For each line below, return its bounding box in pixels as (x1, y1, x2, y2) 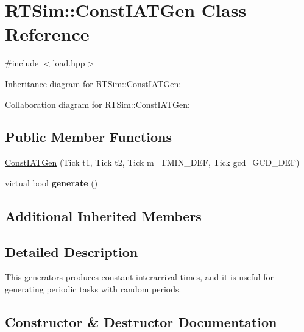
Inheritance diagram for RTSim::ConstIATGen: (5, 77, 182, 90)
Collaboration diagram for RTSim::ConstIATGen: (5, 97, 190, 110)
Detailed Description (5, 242, 138, 261)
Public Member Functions (5, 127, 172, 146)
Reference (5, 21, 90, 46)
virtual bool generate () (5, 176, 98, 189)
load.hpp (52, 57, 85, 69)
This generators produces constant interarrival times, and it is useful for (5, 270, 274, 283)
